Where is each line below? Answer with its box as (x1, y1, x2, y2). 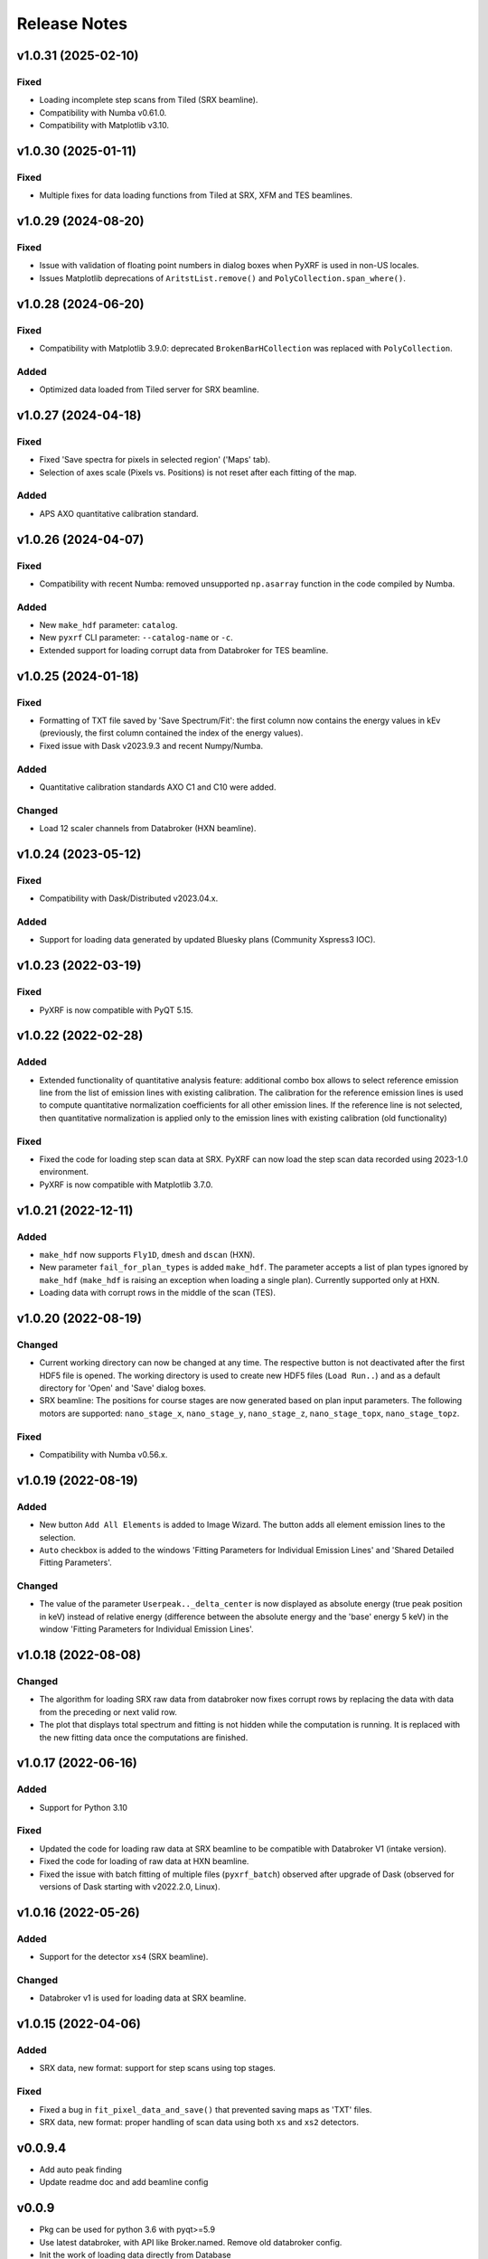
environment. (39, 1167, 89, 1177)
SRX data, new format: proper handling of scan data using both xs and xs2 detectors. (39, 2117, 359, 2127)
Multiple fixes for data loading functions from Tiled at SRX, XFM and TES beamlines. (39, 190, 352, 201)
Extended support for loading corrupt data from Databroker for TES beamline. (39, 644, 329, 655)
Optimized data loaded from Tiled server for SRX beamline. (39, 384, 259, 395)
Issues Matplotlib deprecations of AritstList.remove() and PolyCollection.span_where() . (39, 272, 406, 284)
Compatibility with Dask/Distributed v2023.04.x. (39, 893, 219, 904)
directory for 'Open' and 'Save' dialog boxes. (39, 1383, 207, 1393)
